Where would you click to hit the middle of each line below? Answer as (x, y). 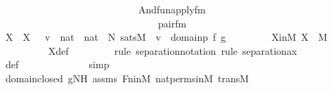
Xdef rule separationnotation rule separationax (172, 50)
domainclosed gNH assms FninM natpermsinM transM (127, 78)
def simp (57, 64)
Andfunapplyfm (172, 9)
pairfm (172, 23)
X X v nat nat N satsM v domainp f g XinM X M (166, 37)
